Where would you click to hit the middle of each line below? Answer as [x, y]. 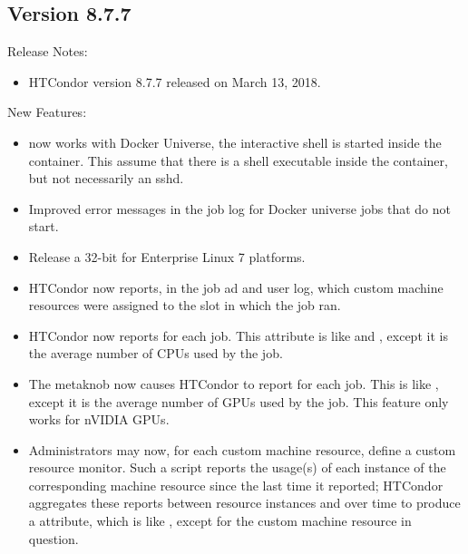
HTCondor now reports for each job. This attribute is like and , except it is [238, 335]
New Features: [47, 112]
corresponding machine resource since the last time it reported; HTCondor [236, 485]
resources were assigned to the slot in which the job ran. [185, 305]
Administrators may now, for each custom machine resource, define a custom [242, 449]
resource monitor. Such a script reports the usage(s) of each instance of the [237, 467]
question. [54, 538]
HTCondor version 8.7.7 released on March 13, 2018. [175, 81]
